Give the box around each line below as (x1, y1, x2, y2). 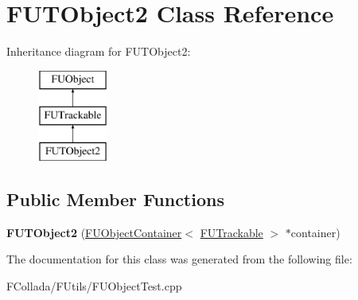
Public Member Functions (6, 187, 224, 212)
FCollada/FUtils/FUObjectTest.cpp (6, 278, 182, 294)
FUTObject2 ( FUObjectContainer (6, 224, 182, 240)
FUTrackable (200, 224, 263, 240)
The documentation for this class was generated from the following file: (6, 251, 352, 267)
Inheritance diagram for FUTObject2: (6, 43, 191, 60)
